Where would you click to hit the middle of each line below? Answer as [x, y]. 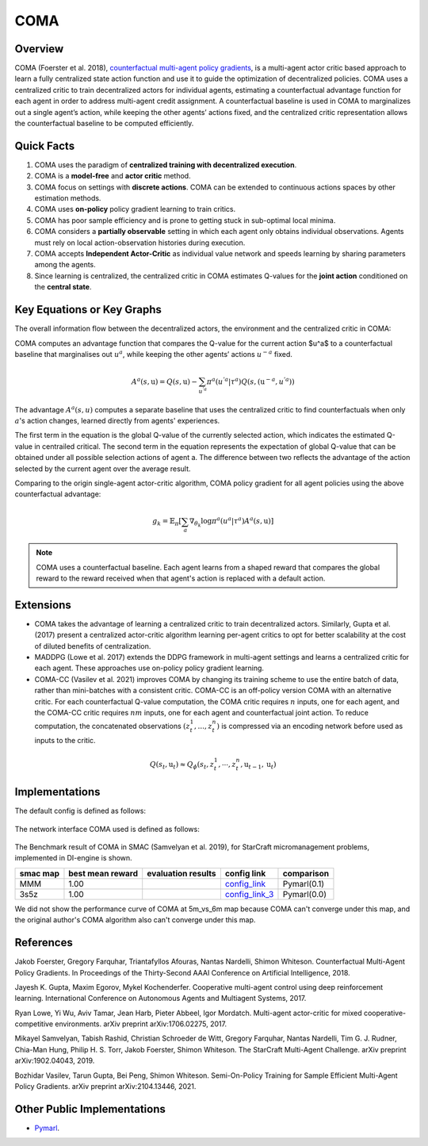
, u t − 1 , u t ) [258, 765]
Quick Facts [45, 146]
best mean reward [103, 873]
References [44, 943]
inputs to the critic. [65, 740]
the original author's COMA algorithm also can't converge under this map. [135, 920]
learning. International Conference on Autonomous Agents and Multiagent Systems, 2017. [160, 998]
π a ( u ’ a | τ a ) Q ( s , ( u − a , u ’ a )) [250, 381]
